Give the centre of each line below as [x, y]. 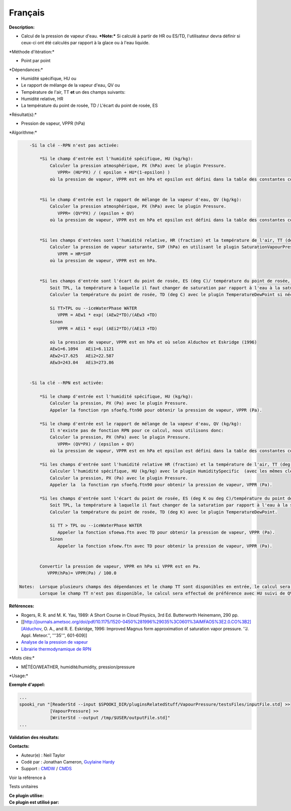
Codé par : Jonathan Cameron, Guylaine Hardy [68, 761]
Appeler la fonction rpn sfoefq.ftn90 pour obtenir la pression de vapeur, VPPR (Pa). [156, 410]
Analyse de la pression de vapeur [55, 642]
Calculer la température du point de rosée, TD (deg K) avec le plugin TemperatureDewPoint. [163, 512]
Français [27, 13]
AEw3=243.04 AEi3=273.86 [82, 363]
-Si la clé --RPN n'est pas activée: [74, 145]
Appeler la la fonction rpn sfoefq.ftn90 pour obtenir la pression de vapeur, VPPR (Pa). [161, 485]
